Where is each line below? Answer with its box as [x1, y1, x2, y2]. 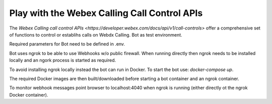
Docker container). [9, 91, 48, 97]
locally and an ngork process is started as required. [9, 57, 116, 63]
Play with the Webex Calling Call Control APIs [9, 7, 203, 18]
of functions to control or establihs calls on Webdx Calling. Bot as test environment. [9, 31, 182, 37]
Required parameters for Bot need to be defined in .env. [9, 41, 125, 47]
